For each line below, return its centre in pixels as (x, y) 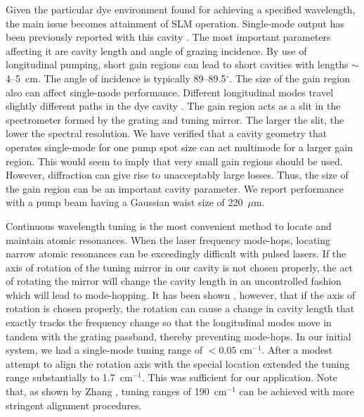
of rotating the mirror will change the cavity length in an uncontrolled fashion (174, 281)
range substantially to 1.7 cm (69, 377)
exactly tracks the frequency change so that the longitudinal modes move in (169, 322)
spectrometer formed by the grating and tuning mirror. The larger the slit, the (175, 119)
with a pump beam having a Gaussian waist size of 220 (124, 202)
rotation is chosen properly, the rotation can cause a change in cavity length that (180, 308)
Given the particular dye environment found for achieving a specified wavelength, (181, 9)
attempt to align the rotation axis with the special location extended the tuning (178, 363)
